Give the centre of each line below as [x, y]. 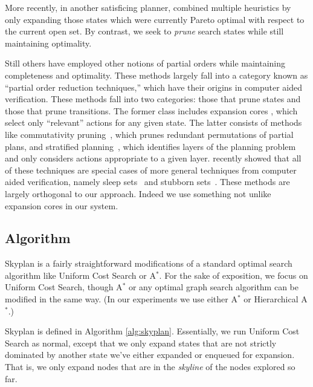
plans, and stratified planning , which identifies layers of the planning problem [150, 146]
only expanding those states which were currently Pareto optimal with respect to [155, 19]
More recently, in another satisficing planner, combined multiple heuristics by [148, 7]
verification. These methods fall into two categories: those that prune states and [153, 99]
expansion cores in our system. [62, 205]
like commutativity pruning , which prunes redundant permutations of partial [149, 134]
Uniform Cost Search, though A [64, 287]
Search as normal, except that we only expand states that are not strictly [141, 343]
